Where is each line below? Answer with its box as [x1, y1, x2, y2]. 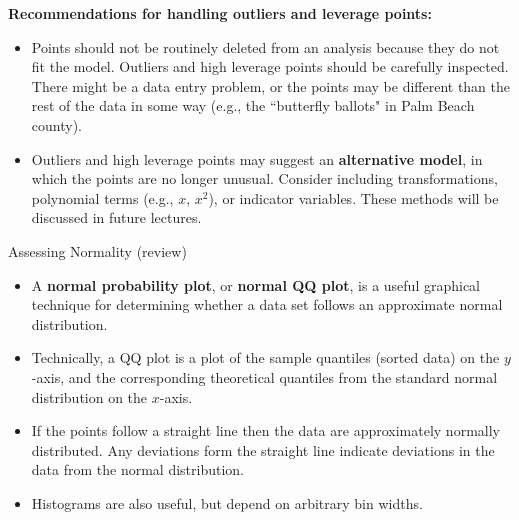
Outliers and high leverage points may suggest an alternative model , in [31, 148, 483, 169]
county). [31, 114, 82, 135]
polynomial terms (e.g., [31, 187, 174, 208]
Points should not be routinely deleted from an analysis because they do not [31, 36, 500, 57]
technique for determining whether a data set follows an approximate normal [31, 294, 503, 315]
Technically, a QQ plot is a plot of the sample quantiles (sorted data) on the [31, 347, 500, 368]
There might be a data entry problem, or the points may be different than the [31, 75, 511, 96]
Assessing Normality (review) [8, 240, 187, 261]
